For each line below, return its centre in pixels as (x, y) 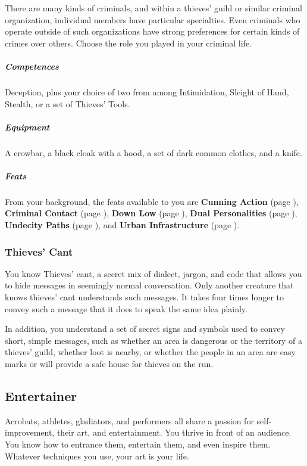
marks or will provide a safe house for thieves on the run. (109, 364)
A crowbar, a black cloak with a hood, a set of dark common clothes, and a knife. (153, 152)
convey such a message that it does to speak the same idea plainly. (126, 308)
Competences (32, 66)
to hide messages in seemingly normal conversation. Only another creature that (149, 285)
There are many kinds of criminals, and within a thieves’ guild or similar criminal (153, 8)
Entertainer (41, 395)
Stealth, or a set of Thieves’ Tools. (68, 103)
